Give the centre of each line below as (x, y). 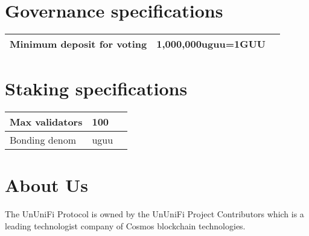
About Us (46, 185)
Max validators (46, 122)
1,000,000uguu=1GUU (211, 44)
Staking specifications (96, 88)
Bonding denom (43, 140)
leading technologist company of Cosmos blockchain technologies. (125, 225)
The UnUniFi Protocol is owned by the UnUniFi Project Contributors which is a (154, 214)
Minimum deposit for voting (78, 44)
